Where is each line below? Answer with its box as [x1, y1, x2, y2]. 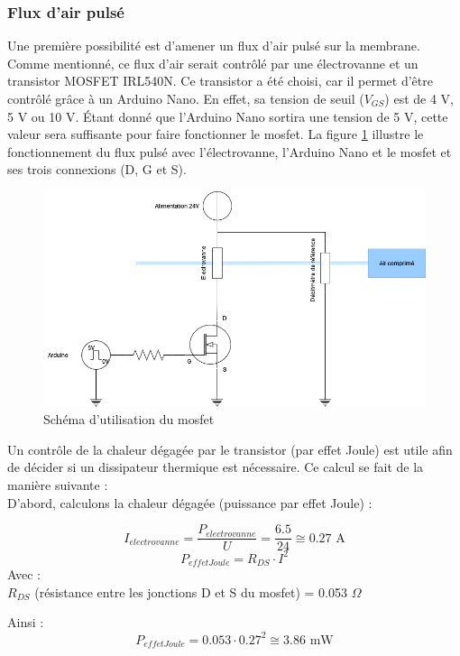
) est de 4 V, [384, 89, 454, 107]
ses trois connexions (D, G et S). [7, 160, 187, 179]
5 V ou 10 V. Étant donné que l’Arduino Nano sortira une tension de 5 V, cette [7, 106, 448, 125]
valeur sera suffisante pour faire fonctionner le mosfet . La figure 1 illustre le [7, 125, 424, 143]
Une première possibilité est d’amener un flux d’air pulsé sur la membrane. [7, 36, 420, 55]
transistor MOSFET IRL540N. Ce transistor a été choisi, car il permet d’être [7, 71, 433, 90]
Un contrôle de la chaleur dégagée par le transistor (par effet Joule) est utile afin [7, 439, 453, 458]
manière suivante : [7, 476, 108, 494]
